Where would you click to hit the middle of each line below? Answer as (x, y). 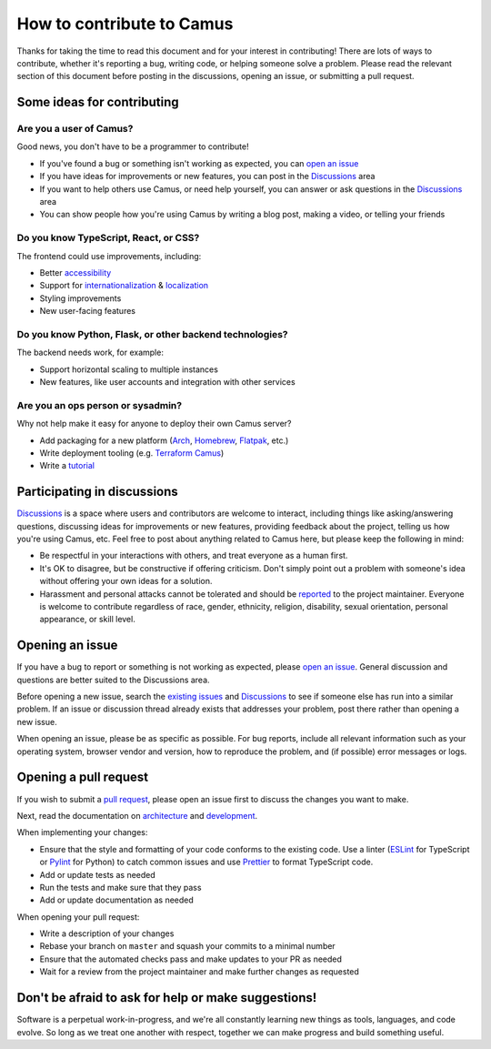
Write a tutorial (67, 466)
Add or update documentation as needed (117, 900)
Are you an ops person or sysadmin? (99, 405)
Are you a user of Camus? (75, 129)
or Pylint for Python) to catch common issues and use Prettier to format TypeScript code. (206, 862)
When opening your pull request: (78, 917)
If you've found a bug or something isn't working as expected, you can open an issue (199, 163)
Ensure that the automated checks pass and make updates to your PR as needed (191, 959)
